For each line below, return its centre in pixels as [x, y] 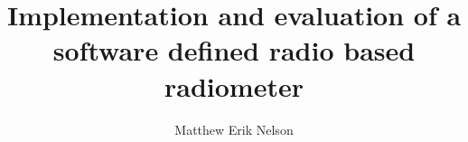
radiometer [234, 85]
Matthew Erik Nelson [234, 129]
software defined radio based [234, 50]
